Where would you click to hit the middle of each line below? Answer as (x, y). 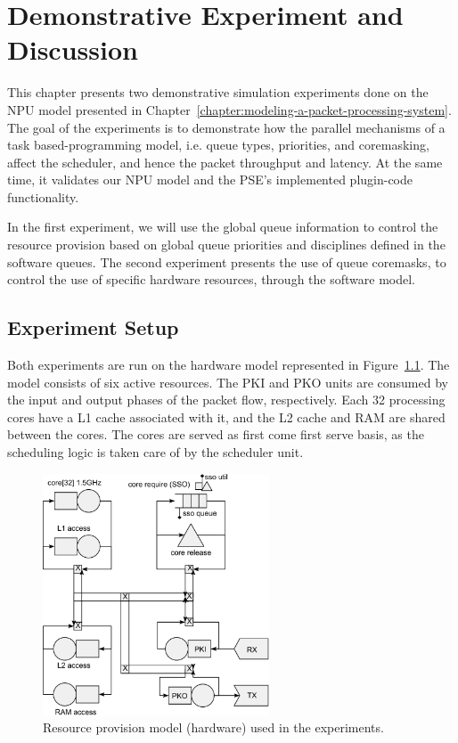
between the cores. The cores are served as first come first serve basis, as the (216, 434)
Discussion (73, 49)
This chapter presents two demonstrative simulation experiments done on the (218, 92)
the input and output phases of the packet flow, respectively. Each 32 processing (226, 400)
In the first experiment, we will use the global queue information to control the (223, 227)
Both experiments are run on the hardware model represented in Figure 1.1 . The (229, 365)
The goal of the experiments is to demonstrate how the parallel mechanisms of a (226, 127)
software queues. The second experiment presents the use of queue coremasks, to (227, 261)
